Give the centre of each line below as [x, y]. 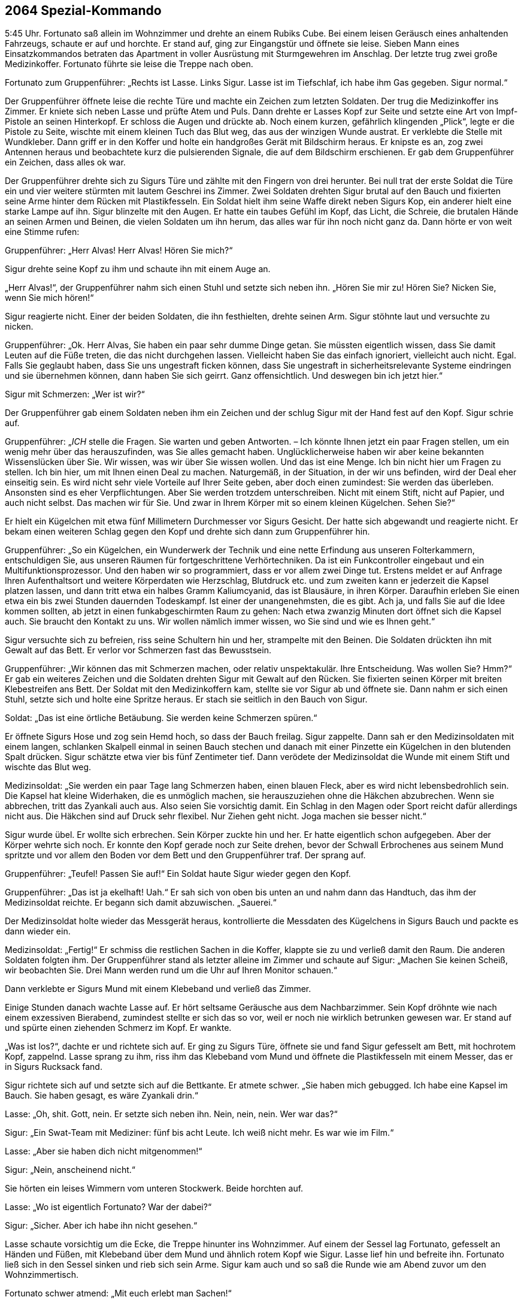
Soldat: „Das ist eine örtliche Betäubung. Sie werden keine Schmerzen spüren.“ [161, 718]
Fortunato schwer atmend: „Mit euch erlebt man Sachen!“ [118, 1293]
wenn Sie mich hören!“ [49, 298]
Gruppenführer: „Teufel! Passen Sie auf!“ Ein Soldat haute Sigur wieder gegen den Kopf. [178, 874]
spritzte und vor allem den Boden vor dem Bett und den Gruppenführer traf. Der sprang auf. [185, 855]
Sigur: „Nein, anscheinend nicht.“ [70, 1170]
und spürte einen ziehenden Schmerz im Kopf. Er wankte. [118, 1028]
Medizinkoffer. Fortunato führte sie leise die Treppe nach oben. [129, 64]
